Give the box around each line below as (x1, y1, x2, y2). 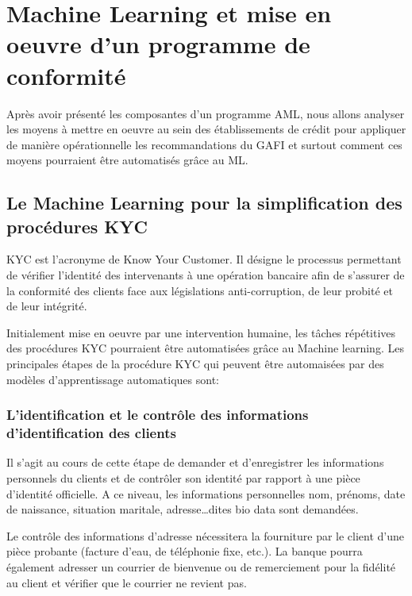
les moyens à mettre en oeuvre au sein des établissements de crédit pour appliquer (6, 121, 406, 137)
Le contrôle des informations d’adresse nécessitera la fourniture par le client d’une (6, 527, 405, 544)
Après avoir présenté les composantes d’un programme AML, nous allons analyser (6, 105, 405, 121)
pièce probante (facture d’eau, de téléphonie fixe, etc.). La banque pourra (6, 543, 363, 559)
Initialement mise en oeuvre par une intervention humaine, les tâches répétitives (6, 324, 396, 340)
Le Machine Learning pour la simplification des (6, 190, 402, 215)
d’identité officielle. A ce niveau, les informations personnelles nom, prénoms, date (6, 485, 406, 502)
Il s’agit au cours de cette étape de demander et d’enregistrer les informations (6, 454, 384, 471)
